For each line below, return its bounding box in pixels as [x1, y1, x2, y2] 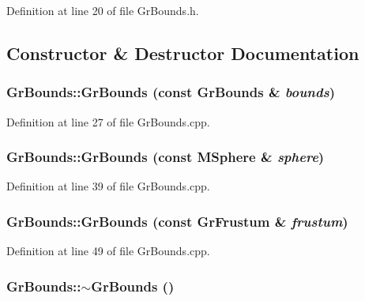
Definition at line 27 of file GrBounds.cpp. [6, 113, 210, 130]
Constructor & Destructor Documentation [6, 40, 359, 65]
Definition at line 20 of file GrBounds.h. [6, 2, 199, 18]
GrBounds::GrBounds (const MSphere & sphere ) [6, 147, 325, 167]
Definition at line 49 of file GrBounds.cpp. [6, 243, 210, 259]
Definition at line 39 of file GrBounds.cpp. [6, 178, 210, 194]
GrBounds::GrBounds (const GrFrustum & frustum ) [6, 211, 348, 231]
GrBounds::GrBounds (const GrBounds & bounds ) [6, 82, 335, 102]
